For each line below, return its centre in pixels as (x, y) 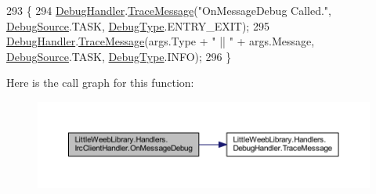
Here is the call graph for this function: (100, 83)
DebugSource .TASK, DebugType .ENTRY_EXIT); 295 (138, 25)
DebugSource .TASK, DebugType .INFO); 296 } (119, 56)
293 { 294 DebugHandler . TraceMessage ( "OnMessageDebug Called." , (169, 10)
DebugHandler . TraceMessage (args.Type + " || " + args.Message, (161, 41)
